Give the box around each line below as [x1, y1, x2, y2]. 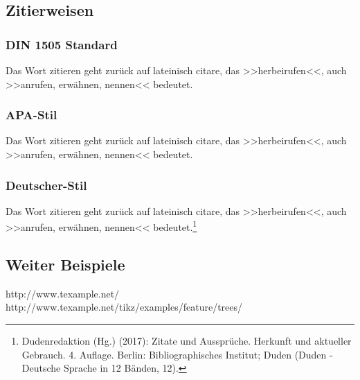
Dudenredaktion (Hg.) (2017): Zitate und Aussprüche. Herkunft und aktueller [21, 334, 352, 348]
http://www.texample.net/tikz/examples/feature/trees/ [6, 300, 243, 314]
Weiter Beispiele [6, 254, 125, 275]
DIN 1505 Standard [6, 35, 118, 53]
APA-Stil [6, 106, 57, 123]
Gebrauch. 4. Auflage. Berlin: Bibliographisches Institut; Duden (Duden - [21, 347, 333, 361]
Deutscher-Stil [6, 176, 87, 193]
